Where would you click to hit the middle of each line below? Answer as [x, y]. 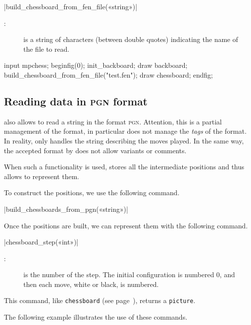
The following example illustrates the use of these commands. [96, 317]
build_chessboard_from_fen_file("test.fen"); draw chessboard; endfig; [108, 74]
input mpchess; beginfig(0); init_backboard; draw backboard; [96, 65]
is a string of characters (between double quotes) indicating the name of [131, 39]
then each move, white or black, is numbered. [91, 284]
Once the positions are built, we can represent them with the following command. [126, 225]
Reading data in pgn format [76, 101]
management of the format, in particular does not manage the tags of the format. [125, 131]
